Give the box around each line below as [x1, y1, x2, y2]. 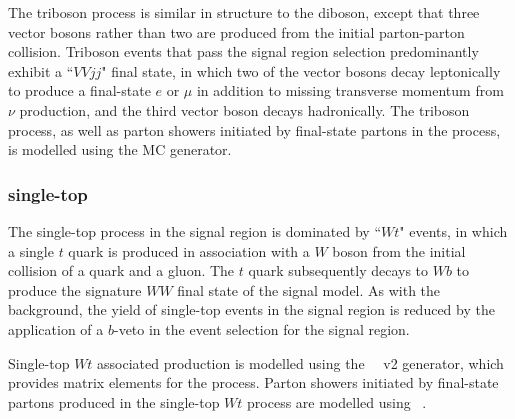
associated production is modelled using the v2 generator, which [97, 352, 504, 373]
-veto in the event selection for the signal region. [113, 318, 410, 339]
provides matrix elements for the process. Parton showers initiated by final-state [8, 372, 499, 393]
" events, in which [399, 220, 508, 241]
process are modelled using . [247, 391, 427, 412]
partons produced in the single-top [8, 391, 220, 412]
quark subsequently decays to [248, 260, 429, 281]
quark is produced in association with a [68, 240, 310, 261]
